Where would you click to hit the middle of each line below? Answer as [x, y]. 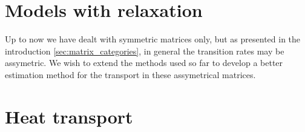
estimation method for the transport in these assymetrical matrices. [130, 74]
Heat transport [69, 116]
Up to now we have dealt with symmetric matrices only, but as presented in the [153, 39]
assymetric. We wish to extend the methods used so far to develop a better [144, 63]
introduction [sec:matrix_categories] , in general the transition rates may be [145, 51]
